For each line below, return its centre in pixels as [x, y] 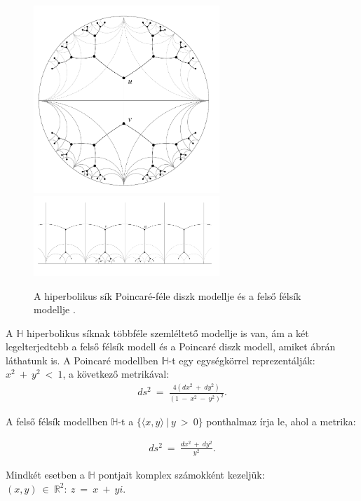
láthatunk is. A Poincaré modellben [82, 360]
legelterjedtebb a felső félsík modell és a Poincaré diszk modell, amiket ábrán [171, 346]
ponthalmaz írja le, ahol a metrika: [281, 421]
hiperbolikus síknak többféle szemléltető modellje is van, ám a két [168, 332]
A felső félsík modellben [57, 421]
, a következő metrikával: [116, 374]
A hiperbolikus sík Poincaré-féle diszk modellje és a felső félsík [168, 295]
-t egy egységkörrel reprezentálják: [242, 360]
